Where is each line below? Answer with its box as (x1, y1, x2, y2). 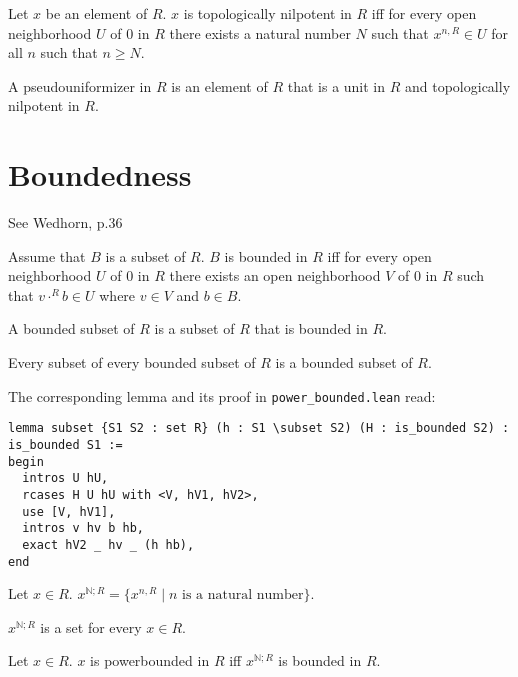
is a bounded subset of (275, 352, 413, 373)
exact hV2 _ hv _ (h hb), (22, 537, 195, 552)
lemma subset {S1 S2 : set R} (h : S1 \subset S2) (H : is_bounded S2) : (8, 421, 510, 436)
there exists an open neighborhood (169, 265, 381, 286)
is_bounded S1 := (8, 437, 123, 452)
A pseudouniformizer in (8, 75, 152, 96)
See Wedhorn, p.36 (8, 212, 123, 233)
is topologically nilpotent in (183, 3, 352, 23)
